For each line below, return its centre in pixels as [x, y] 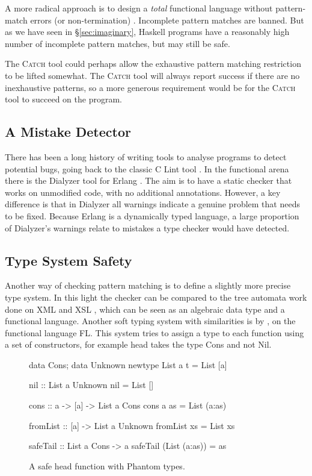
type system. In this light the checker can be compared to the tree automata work [156, 297]
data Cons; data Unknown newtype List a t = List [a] [128, 364]
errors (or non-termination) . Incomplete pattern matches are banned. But [167, 20]
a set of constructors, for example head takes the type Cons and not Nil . [138, 344]
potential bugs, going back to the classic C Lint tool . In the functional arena [147, 168]
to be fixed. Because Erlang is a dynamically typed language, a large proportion [152, 215]
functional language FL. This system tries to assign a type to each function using [154, 332]
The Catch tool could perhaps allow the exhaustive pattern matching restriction [153, 64]
